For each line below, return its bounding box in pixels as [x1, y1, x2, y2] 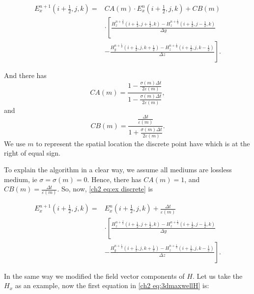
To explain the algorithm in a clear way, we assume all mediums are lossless [4, 164, 232, 174]
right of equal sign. [4, 148, 60, 158]
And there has [4, 70, 47, 80]
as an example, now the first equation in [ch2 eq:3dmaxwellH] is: [15, 280, 209, 291]
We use [4, 138, 26, 148]
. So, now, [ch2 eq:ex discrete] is [57, 184, 153, 194]
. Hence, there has [87, 174, 141, 184]
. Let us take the [192, 270, 243, 281]
